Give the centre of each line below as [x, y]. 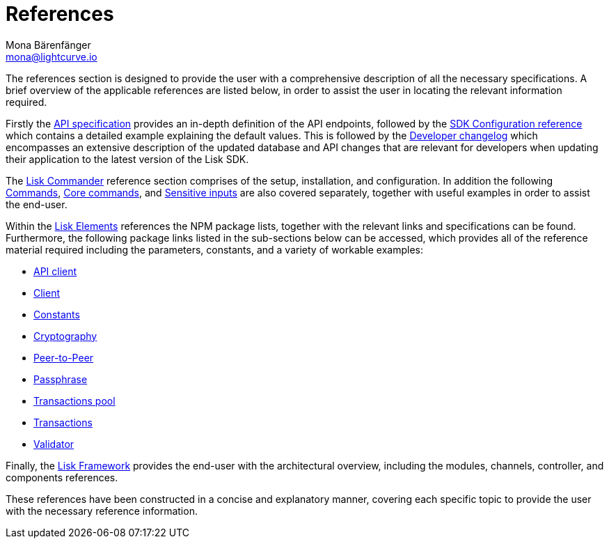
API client [55, 271]
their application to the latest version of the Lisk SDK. [127, 159]
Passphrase [61, 379]
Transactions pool [74, 401]
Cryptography [65, 336]
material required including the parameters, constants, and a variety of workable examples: [215, 249]
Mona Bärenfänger [48, 45]
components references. [62, 477]
